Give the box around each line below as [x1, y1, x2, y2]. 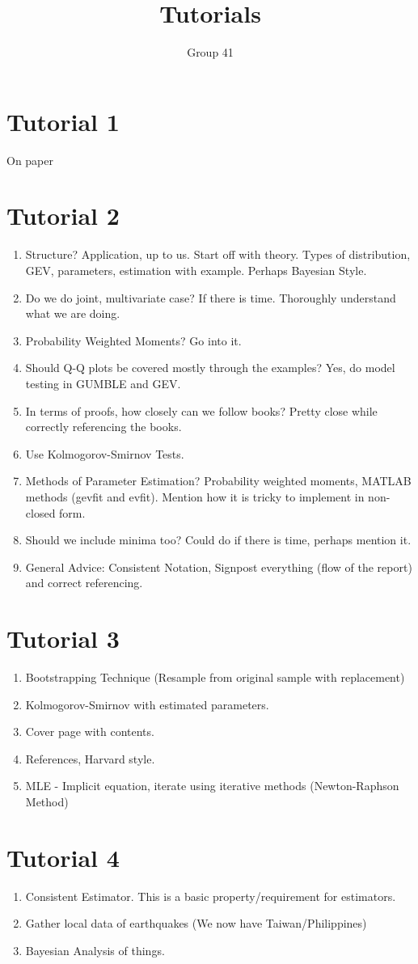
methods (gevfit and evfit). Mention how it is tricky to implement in [25, 488, 365, 505]
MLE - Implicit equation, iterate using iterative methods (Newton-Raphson [25, 777, 399, 794]
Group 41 [187, 44, 234, 61]
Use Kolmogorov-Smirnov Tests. [25, 445, 184, 462]
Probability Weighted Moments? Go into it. [25, 332, 242, 349]
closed [25, 504, 56, 521]
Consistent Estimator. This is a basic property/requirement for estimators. [25, 887, 396, 904]
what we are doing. [25, 305, 120, 322]
